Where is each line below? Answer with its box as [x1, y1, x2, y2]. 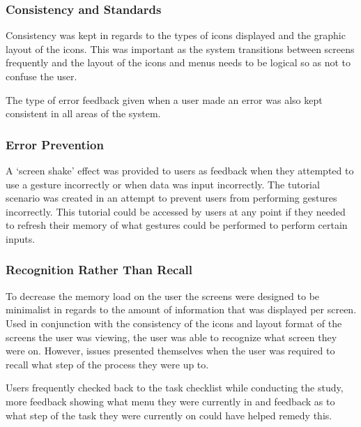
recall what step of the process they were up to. [6, 357, 209, 371]
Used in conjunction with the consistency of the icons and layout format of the [6, 315, 342, 330]
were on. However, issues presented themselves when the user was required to [6, 343, 335, 358]
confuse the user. [6, 69, 77, 83]
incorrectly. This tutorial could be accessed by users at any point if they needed [6, 204, 346, 218]
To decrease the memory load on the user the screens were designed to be [6, 288, 320, 303]
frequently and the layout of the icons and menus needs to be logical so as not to [6, 55, 351, 70]
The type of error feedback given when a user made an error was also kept [6, 92, 323, 107]
